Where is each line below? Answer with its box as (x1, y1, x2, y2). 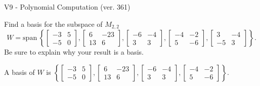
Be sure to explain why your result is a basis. (4, 47, 144, 57)
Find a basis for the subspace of (4, 18, 103, 29)
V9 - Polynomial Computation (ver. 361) (4, 2, 131, 12)
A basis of (4, 66, 35, 77)
